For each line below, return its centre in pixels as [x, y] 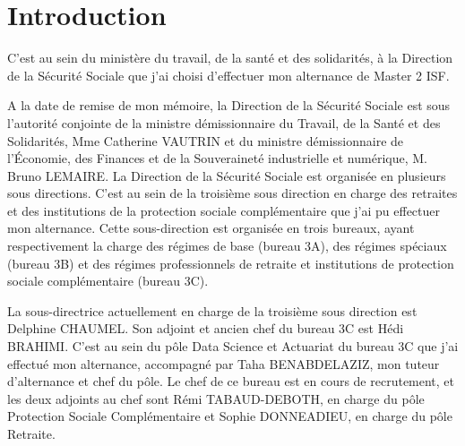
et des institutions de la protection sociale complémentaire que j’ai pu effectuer [224, 210]
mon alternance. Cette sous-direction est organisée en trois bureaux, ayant [211, 228]
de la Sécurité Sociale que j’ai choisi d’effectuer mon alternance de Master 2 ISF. [228, 75]
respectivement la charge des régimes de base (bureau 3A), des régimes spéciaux [227, 246]
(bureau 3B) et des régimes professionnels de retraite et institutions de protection [231, 263]
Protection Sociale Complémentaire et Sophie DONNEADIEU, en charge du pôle [230, 416]
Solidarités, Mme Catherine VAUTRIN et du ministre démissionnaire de [206, 140]
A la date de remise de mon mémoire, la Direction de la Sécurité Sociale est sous [229, 105]
